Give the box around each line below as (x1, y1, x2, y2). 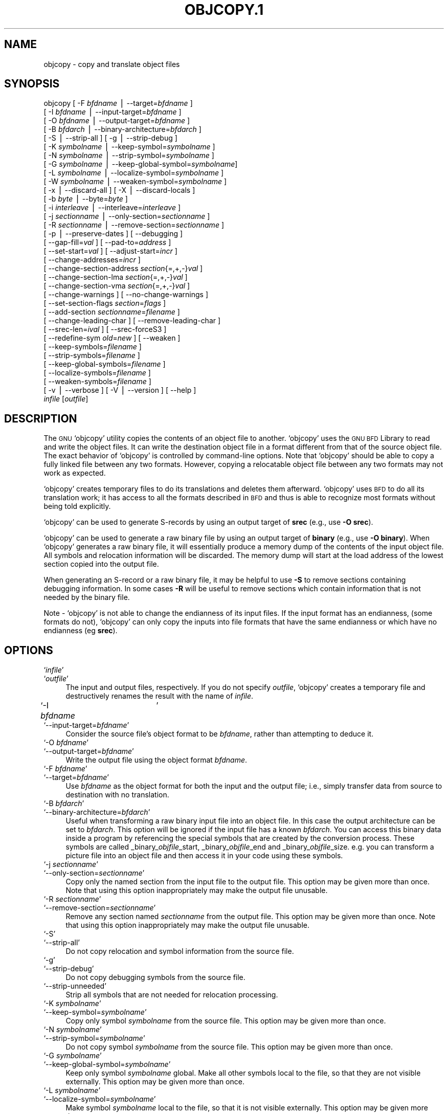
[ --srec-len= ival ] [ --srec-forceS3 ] (43, 325, 167, 334)
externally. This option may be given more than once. (65, 1077, 244, 1086)
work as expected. (43, 469, 106, 478)
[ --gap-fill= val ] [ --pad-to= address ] (43, 238, 171, 247)
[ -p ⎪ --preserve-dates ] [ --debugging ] (43, 229, 183, 238)
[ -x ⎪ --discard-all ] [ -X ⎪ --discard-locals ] (43, 186, 195, 195)
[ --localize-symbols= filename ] (43, 368, 151, 377)
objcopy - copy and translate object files (43, 59, 180, 69)
